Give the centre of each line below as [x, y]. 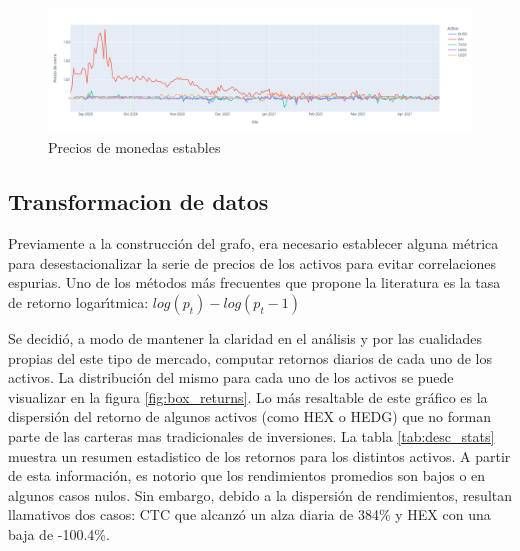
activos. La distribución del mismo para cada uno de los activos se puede [231, 377]
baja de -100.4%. [59, 533]
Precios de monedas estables [134, 147]
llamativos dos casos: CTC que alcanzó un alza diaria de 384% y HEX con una [249, 514]
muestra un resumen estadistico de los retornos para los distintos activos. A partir [259, 455]
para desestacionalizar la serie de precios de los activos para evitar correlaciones [252, 262]
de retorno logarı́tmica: [78, 302]
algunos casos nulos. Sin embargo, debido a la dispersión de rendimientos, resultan [260, 494]
